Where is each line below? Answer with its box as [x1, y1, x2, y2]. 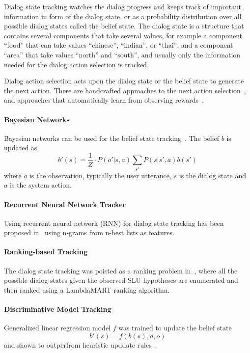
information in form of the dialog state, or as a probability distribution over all [4, 11, 242, 21]
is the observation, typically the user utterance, [29, 170, 171, 180]
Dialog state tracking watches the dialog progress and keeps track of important [4, 1, 241, 11]
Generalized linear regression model [4, 323, 111, 333]
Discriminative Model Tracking [4, 304, 111, 314]
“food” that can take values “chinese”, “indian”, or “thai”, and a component [4, 40, 233, 50]
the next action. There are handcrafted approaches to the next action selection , [4, 85, 246, 95]
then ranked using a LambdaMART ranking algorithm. [4, 284, 170, 295]
